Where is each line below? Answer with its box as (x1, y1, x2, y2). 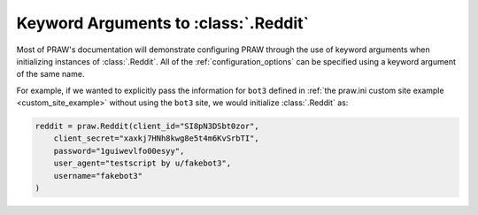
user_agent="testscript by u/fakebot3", (53, 158, 232, 168)
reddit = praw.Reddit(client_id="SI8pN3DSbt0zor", (35, 121, 260, 132)
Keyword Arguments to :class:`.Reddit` (16, 13, 310, 33)
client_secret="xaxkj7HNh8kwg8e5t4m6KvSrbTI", (53, 134, 260, 143)
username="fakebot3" (53, 171, 143, 180)
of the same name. (16, 69, 85, 80)
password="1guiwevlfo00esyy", (53, 146, 185, 156)
